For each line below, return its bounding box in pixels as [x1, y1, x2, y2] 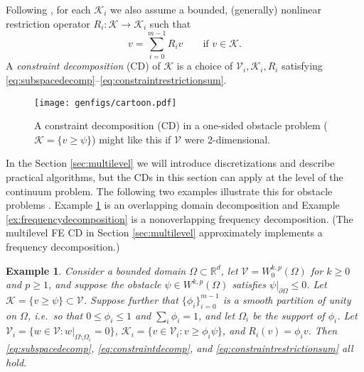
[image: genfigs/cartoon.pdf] [34, 97, 177, 108]
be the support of [252, 307, 325, 322]
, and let [198, 307, 235, 322]
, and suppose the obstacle [48, 277, 161, 292]
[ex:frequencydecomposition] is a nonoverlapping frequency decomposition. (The [6, 211, 353, 226]
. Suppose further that [83, 292, 178, 307]
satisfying [282, 58, 323, 73]
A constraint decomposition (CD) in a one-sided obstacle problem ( [34, 118, 328, 133]
